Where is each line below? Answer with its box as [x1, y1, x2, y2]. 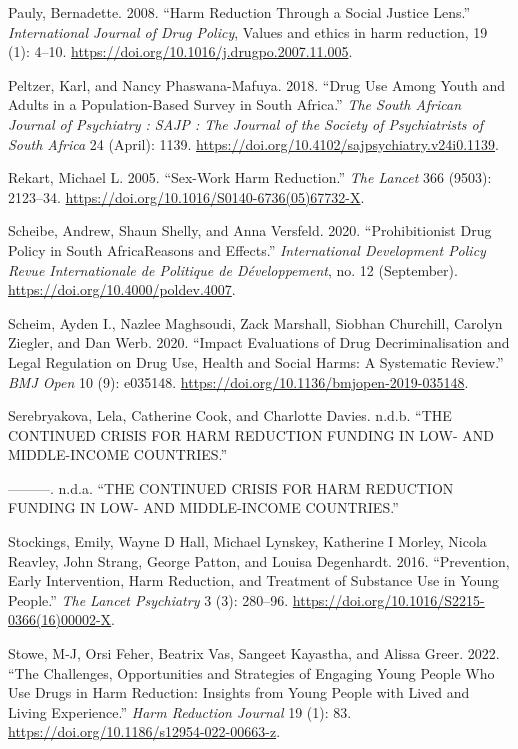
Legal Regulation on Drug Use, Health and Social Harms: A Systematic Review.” [8, 351, 504, 372]
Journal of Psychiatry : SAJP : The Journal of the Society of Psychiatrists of [8, 113, 483, 134]
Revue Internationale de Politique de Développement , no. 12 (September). [8, 259, 458, 280]
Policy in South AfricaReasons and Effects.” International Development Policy [8, 239, 486, 260]
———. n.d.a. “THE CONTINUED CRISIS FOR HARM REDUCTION [8, 477, 454, 498]
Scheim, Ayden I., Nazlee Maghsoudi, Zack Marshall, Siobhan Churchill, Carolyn [8, 312, 503, 333]
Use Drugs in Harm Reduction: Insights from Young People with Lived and [8, 682, 470, 703]
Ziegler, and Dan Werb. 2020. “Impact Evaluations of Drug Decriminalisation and [8, 332, 510, 353]
